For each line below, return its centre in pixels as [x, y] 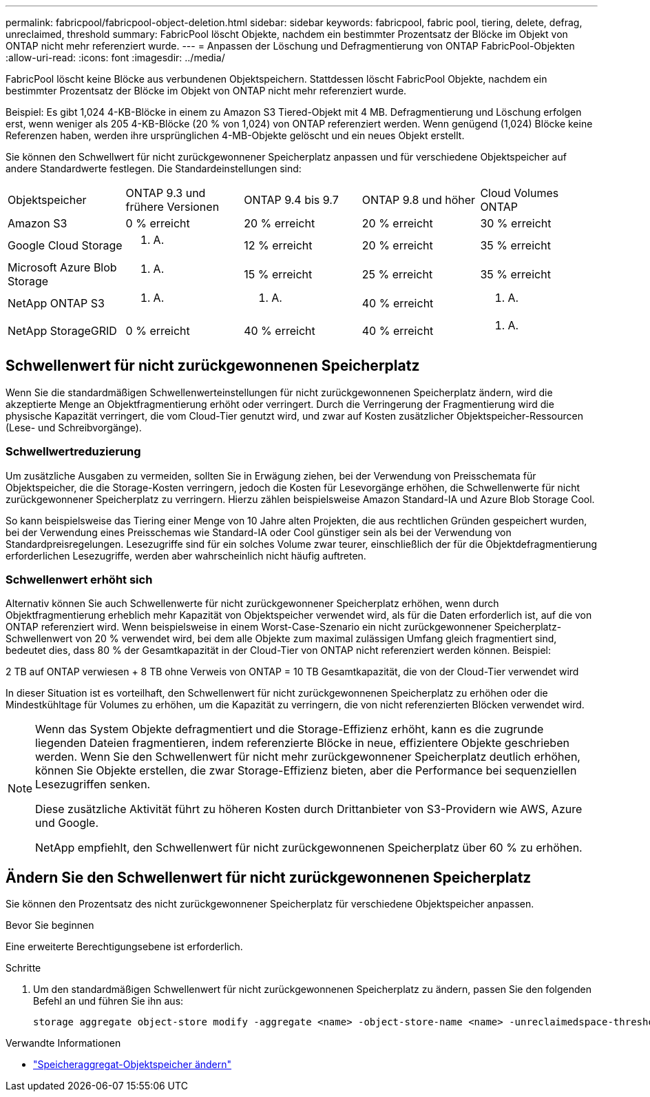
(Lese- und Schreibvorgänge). [74, 427]
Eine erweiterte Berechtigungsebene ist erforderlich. [124, 947]
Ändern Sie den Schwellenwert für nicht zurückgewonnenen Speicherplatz [269, 877]
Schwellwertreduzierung [73, 452]
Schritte [23, 968]
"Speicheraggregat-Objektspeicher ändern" [133, 1065]
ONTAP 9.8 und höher [419, 200]
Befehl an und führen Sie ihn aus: [108, 1001]
